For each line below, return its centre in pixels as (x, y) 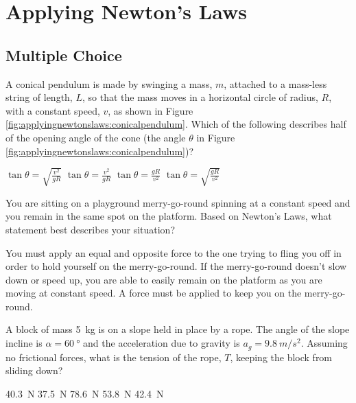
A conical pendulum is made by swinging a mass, (109, 83)
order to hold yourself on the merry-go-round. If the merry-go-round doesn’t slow (176, 266)
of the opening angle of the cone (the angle (96, 137)
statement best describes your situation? (91, 229)
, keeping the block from (281, 357)
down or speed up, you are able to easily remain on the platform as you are (164, 279)
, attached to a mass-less (275, 83)
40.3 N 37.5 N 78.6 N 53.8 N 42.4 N (85, 393)
